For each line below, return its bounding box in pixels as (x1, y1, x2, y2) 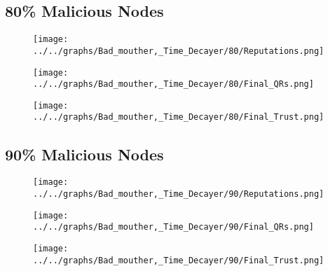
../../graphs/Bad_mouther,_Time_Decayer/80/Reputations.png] (33, 46, 324, 56)
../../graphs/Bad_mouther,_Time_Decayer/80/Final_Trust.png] (33, 112, 324, 123)
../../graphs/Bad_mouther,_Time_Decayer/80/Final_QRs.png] (33, 79, 314, 90)
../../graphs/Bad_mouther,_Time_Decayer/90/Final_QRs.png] (33, 222, 314, 232)
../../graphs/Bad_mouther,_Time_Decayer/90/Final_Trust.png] (33, 255, 324, 265)
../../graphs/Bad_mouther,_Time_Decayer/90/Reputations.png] (33, 189, 324, 199)
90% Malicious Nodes (5, 143, 164, 165)
